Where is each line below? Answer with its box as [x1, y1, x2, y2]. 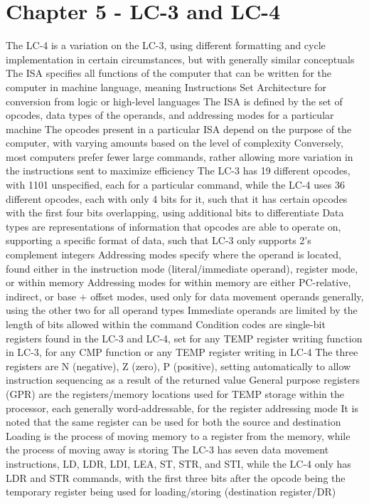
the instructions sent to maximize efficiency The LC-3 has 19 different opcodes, [6, 163, 351, 178]
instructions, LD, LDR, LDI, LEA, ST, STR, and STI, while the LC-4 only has [6, 456, 351, 471]
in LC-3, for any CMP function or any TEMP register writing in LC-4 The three [6, 345, 358, 359]
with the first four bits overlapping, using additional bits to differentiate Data [6, 205, 344, 220]
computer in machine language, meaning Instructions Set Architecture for [6, 79, 327, 94]
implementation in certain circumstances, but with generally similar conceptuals [6, 51, 355, 66]
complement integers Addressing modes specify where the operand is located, [6, 247, 341, 262]
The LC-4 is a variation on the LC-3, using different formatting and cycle [6, 38, 326, 53]
